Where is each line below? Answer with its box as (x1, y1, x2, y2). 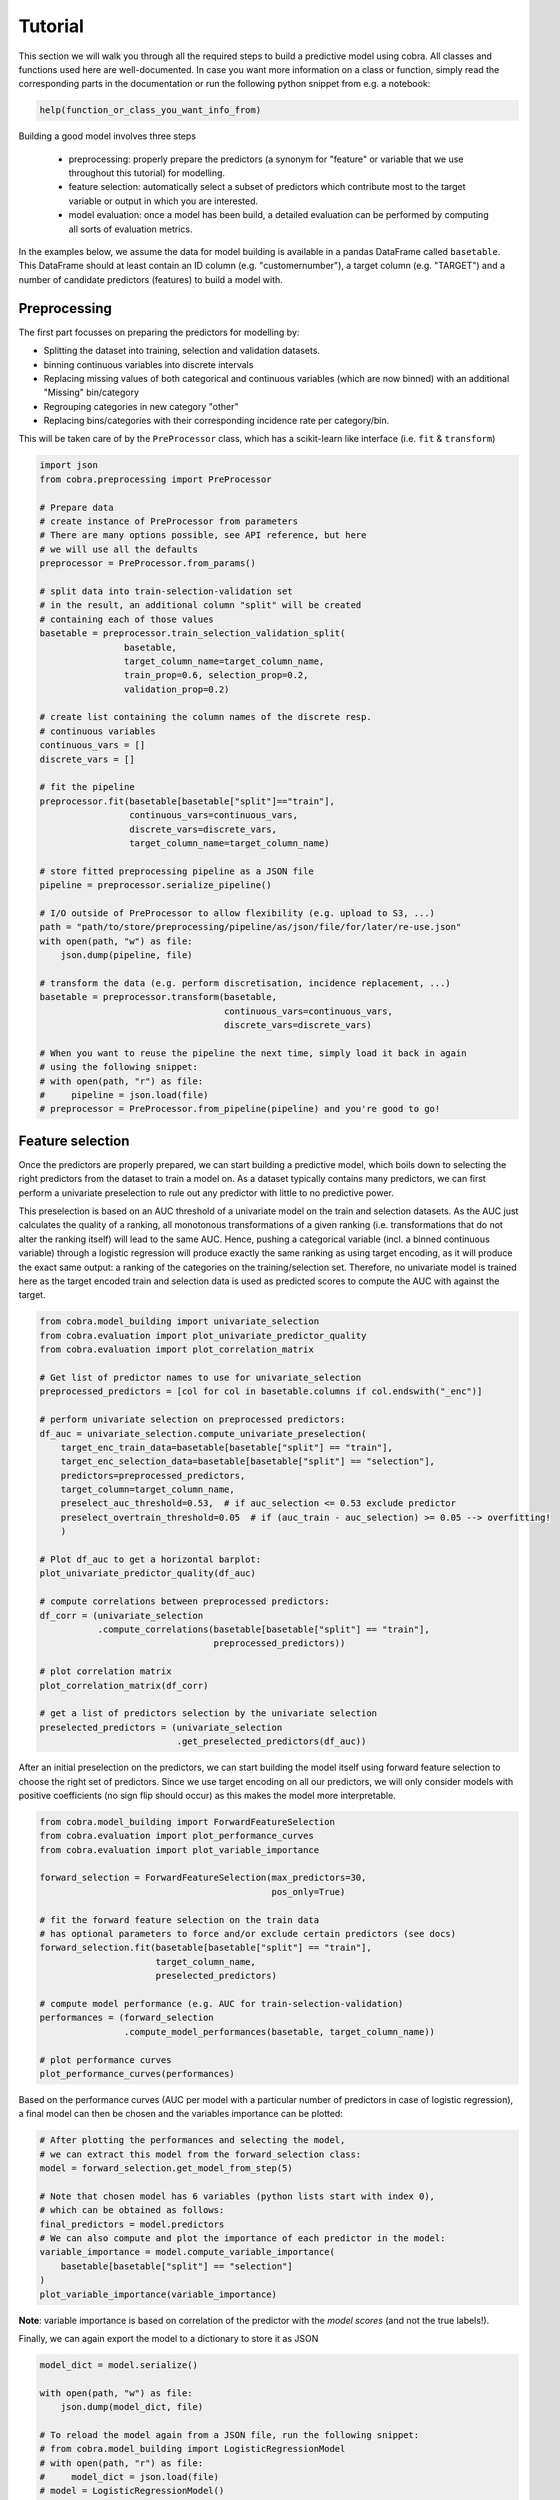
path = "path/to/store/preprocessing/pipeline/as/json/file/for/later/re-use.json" (39, 921, 462, 933)
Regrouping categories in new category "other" (43, 400, 239, 412)
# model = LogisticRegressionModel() (39, 2485, 225, 2497)
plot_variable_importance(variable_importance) (39, 2288, 277, 2300)
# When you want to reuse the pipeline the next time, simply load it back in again (39, 1047, 467, 1059)
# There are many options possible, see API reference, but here (39, 530, 367, 541)
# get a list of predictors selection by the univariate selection (39, 1708, 378, 1719)
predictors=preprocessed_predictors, (60, 1470, 246, 1481)
